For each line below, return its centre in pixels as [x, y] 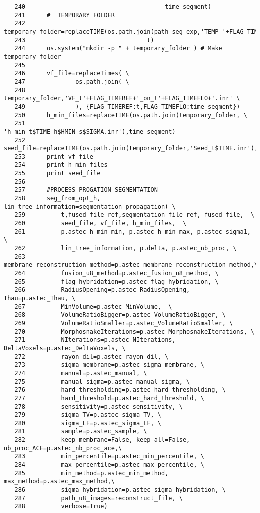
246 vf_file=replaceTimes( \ [72, 74]
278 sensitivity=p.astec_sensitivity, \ [99, 407]
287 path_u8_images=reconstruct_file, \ [99, 498]
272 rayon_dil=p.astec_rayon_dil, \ [92, 357]
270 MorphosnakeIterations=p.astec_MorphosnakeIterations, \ [135, 332]
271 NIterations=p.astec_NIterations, [95, 340]
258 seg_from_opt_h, [58, 199]
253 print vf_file [54, 157]
